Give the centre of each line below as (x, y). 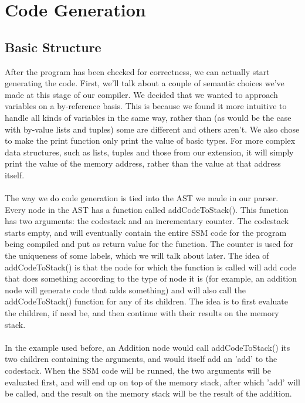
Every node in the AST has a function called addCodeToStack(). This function (147, 209)
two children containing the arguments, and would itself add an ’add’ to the (141, 359)
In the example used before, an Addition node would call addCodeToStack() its (148, 347)
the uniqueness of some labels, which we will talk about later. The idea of (137, 255)
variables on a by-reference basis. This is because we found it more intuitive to (146, 106)
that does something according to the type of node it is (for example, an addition (151, 278)
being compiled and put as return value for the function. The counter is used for (149, 244)
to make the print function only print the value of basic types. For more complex (150, 140)
